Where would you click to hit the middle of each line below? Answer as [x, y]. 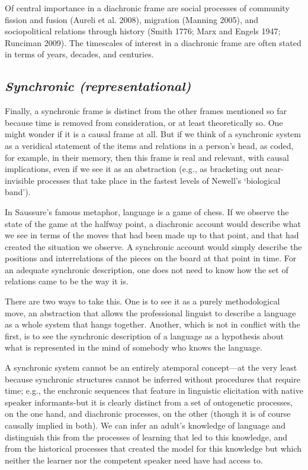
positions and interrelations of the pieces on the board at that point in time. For [151, 258]
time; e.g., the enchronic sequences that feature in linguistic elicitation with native [154, 390]
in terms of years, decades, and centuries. [79, 54]
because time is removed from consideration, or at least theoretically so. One [144, 122]
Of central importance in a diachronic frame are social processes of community [147, 8]
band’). [18, 192]
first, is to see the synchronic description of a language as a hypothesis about [144, 336]
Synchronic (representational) [98, 86]
